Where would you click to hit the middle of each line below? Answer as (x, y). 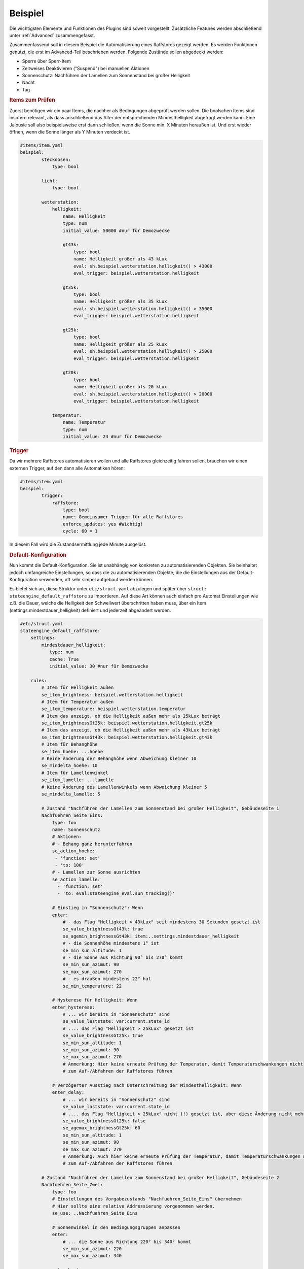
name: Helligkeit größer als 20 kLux (120, 387)
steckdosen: (56, 159)
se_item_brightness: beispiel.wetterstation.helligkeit (112, 695)
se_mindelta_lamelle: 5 (71, 794)
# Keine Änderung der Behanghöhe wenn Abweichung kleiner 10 (119, 759)
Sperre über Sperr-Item (46, 61)
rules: (39, 680)
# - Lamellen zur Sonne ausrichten (96, 872)
